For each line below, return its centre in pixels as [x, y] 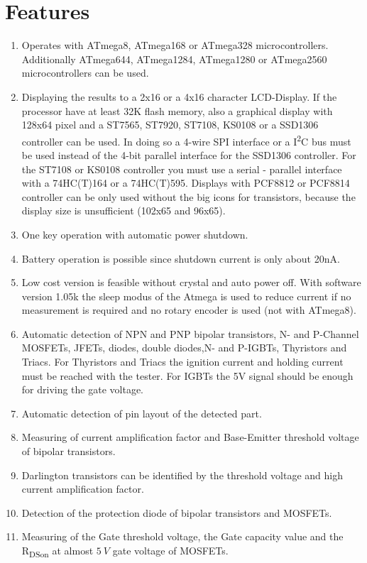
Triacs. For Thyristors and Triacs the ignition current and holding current [182, 362]
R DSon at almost [57, 551]
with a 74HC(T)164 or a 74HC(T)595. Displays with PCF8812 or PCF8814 [186, 183]
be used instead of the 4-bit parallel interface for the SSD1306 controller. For [189, 154]
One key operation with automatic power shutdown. [135, 234]
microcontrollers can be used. [85, 73]
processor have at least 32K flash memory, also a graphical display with [177, 110]
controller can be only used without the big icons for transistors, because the [188, 196]
